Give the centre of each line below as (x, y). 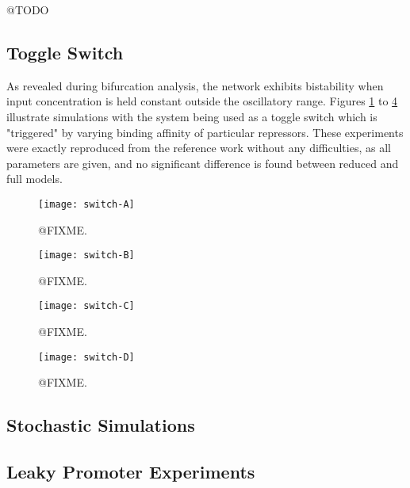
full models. (34, 179)
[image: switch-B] (86, 255)
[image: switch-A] (86, 204)
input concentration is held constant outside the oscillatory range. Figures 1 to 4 (202, 101)
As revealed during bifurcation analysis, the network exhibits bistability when (195, 85)
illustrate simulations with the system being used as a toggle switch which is (192, 116)
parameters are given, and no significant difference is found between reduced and (203, 163)
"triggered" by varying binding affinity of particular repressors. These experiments (205, 132)
